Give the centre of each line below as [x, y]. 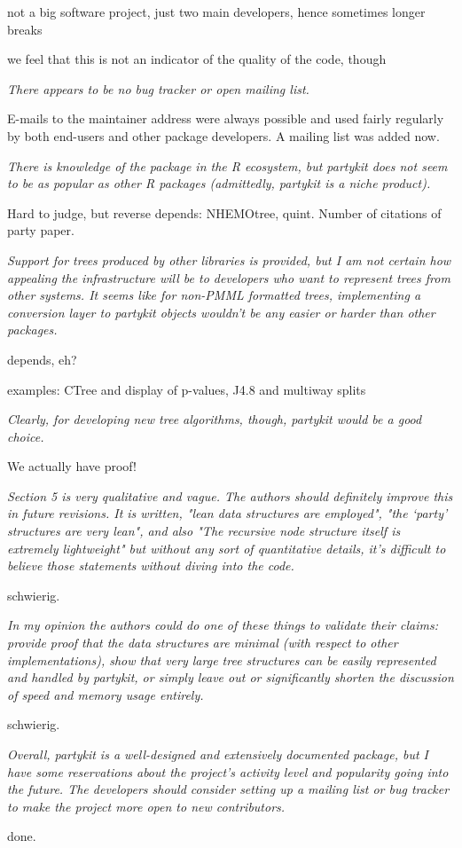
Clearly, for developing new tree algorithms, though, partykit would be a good [215, 419]
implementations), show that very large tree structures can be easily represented [222, 660]
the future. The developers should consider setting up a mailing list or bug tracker [228, 789]
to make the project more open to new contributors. [146, 806]
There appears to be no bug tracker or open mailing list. [158, 88]
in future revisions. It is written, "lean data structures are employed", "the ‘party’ [227, 513]
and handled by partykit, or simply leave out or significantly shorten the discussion [231, 677]
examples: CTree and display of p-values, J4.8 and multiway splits [187, 389]
